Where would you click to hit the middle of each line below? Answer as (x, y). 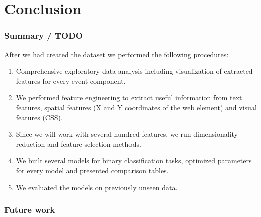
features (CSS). (39, 117)
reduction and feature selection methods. (78, 144)
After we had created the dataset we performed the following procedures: (116, 54)
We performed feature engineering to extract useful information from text (129, 97)
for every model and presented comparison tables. (92, 170)
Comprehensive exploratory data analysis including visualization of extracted (134, 71)
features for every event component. (71, 80)
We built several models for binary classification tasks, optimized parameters (134, 161)
